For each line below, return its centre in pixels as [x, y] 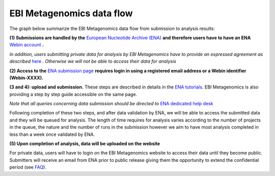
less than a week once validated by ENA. [52, 134]
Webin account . [27, 45]
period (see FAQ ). [28, 167]
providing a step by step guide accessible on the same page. [73, 94]
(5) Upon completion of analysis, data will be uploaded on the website [85, 144]
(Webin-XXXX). [26, 78]
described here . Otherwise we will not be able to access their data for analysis [93, 62]
